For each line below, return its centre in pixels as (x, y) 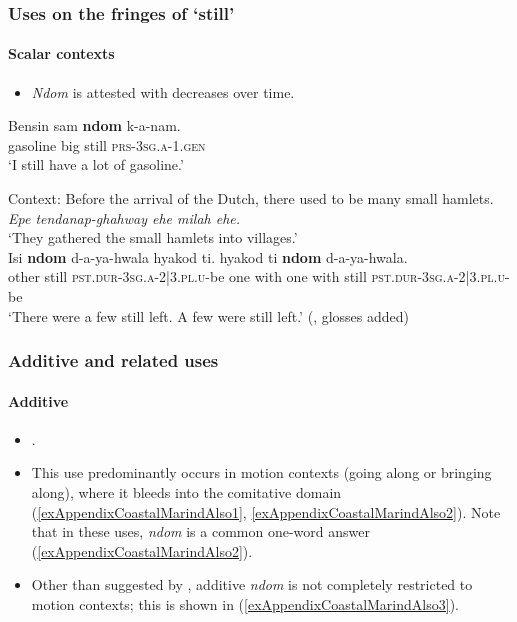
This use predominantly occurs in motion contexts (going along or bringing (261, 472)
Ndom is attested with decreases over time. (163, 91)
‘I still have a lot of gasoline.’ (96, 164)
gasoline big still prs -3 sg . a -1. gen (107, 144)
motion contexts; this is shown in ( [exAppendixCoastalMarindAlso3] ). (245, 603)
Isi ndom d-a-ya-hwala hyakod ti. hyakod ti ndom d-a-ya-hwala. (208, 256)
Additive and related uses (113, 360)
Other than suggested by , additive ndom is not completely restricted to (252, 584)
